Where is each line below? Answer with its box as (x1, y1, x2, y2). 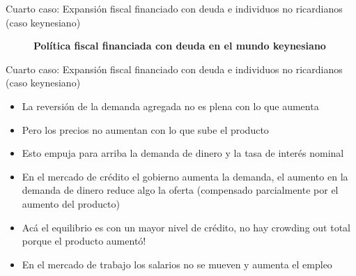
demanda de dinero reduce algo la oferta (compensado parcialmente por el (22, 183, 339, 197)
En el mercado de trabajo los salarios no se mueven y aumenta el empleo (22, 256, 332, 271)
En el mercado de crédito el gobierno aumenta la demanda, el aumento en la (22, 169, 348, 183)
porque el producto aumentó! (22, 233, 146, 248)
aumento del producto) (22, 196, 120, 210)
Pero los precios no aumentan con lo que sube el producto (22, 122, 269, 137)
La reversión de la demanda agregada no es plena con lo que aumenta (22, 98, 319, 113)
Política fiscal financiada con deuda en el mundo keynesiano (33, 38, 326, 53)
